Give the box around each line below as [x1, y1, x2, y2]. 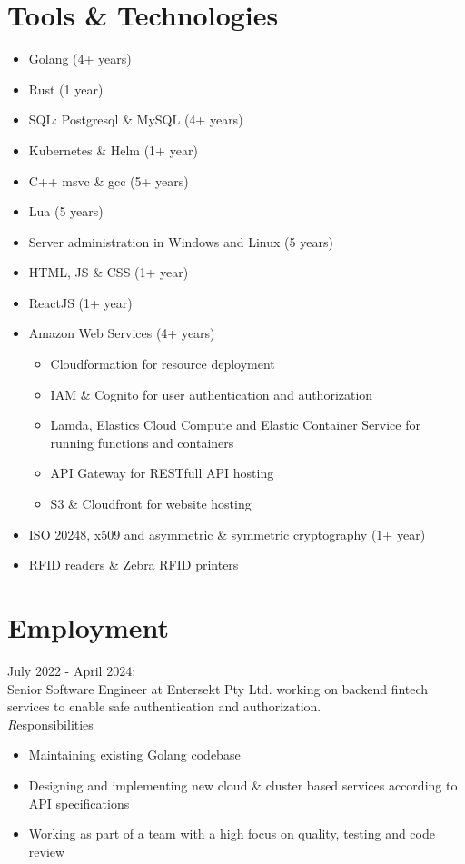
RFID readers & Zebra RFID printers [28, 555, 239, 574]
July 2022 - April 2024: [7, 660, 136, 680]
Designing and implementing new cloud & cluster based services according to [28, 775, 458, 794]
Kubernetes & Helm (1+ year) [28, 140, 198, 159]
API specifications [28, 793, 130, 812]
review [28, 841, 65, 860]
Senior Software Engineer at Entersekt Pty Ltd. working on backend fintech [7, 679, 429, 698]
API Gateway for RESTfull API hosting [50, 463, 274, 482]
